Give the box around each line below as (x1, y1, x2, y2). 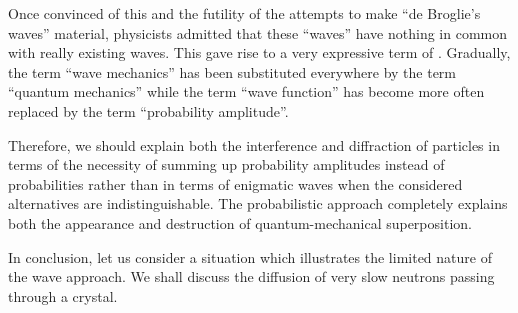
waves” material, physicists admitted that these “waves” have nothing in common (8, 22, 507, 43)
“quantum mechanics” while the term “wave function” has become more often (8, 81, 485, 102)
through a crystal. (8, 285, 118, 306)
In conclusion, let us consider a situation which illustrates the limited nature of (8, 246, 492, 267)
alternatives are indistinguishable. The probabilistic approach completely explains (8, 193, 508, 214)
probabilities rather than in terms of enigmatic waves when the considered (8, 173, 463, 194)
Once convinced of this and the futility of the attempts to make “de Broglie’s (8, 3, 481, 23)
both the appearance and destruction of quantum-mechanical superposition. (8, 212, 472, 233)
